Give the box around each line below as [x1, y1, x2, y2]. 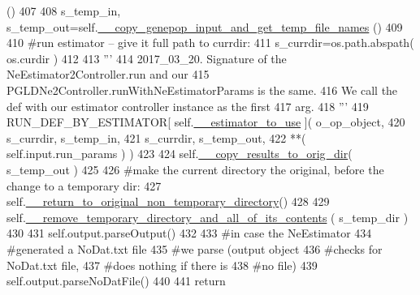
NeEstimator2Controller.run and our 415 [6, 66, 210, 83]
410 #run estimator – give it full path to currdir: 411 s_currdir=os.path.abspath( [6, 34, 414, 51]
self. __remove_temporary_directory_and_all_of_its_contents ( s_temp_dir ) [6, 208, 409, 225]
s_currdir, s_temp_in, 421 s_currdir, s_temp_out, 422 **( [6, 129, 306, 146]
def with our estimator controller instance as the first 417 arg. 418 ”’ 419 [6, 97, 369, 114]
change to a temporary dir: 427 [6, 177, 162, 194]
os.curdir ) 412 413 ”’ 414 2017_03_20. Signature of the [6, 49, 287, 66]
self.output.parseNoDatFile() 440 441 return [6, 272, 226, 289]
